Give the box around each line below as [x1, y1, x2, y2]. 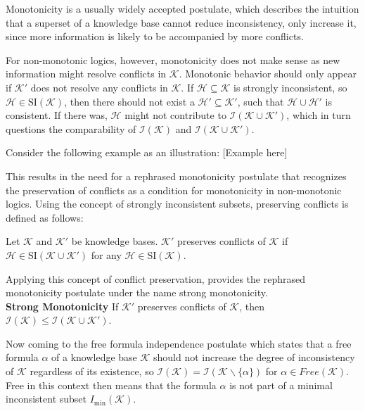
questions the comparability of [6, 121, 136, 136]
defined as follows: [6, 210, 84, 225]
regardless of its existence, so [30, 364, 154, 379]
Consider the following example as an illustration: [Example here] [6, 145, 288, 160]
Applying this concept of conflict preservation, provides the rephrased [6, 271, 305, 286]
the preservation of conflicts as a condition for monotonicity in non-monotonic [6, 182, 342, 197]
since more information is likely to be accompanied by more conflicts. [6, 29, 304, 44]
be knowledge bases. [71, 234, 158, 248]
